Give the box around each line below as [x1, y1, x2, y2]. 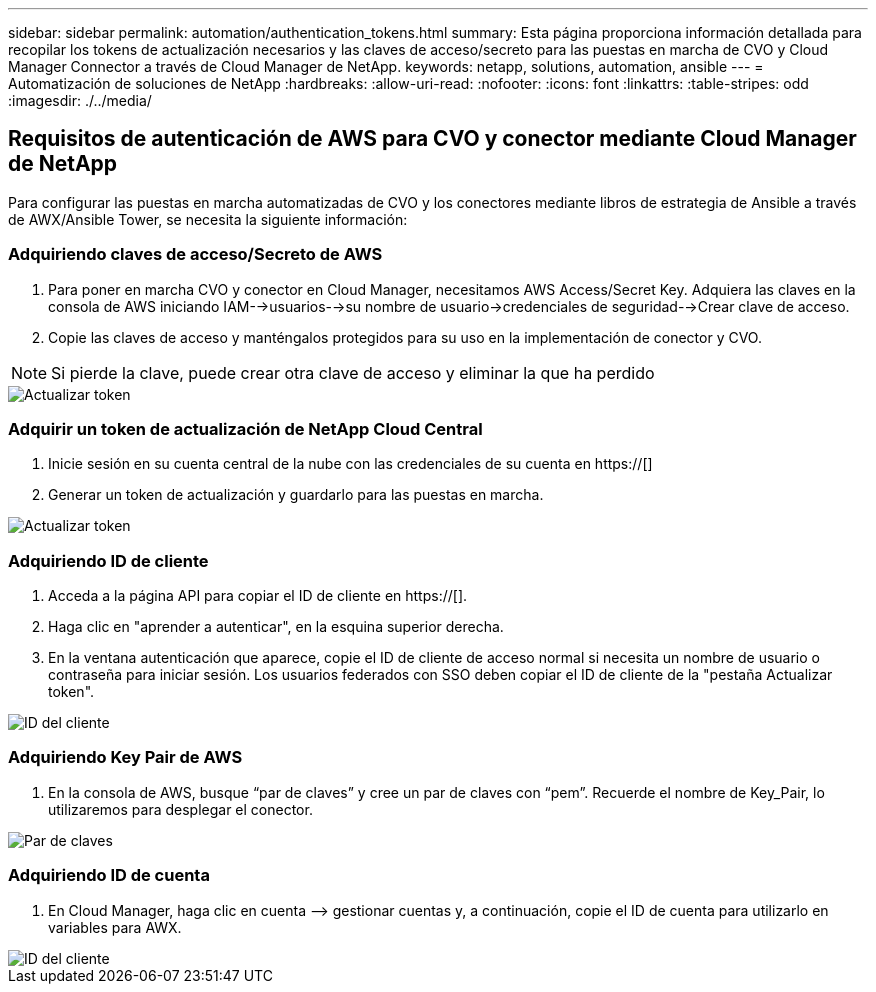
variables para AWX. [48, 918, 182, 936]
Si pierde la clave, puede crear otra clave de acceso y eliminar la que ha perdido [51, 362, 655, 383]
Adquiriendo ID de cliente [8, 550, 209, 571]
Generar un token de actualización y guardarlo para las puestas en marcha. [48, 486, 544, 504]
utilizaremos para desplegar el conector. [48, 800, 313, 818]
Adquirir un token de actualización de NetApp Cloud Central [8, 418, 483, 439]
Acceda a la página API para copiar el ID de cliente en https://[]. [48, 587, 468, 605]
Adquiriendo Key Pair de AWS [8, 747, 243, 768]
